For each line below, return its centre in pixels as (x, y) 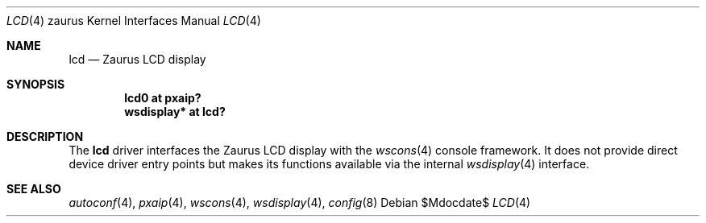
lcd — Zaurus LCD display (137, 59)
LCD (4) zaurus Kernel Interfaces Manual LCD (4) (134, 21)
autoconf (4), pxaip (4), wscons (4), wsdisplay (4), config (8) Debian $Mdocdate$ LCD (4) (300, 202)
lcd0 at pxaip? (163, 98)
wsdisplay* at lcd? (175, 111)
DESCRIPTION (45, 136)
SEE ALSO (34, 189)
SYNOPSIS (36, 84)
